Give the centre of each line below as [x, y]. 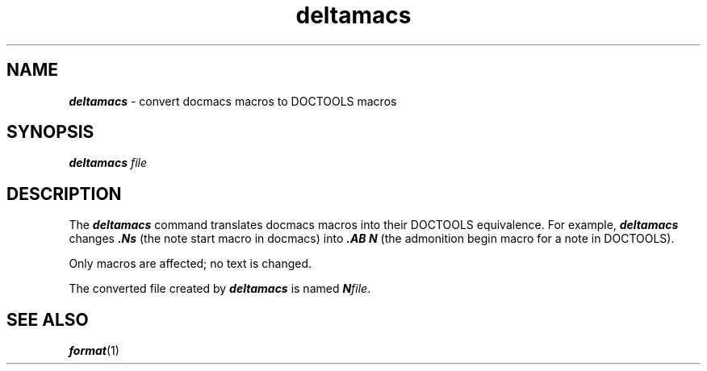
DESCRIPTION [64, 194]
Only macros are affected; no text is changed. [190, 264]
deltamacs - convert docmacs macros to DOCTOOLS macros [233, 101]
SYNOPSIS [50, 132]
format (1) [94, 351]
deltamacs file [108, 163]
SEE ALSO [48, 319]
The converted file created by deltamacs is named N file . [220, 289]
